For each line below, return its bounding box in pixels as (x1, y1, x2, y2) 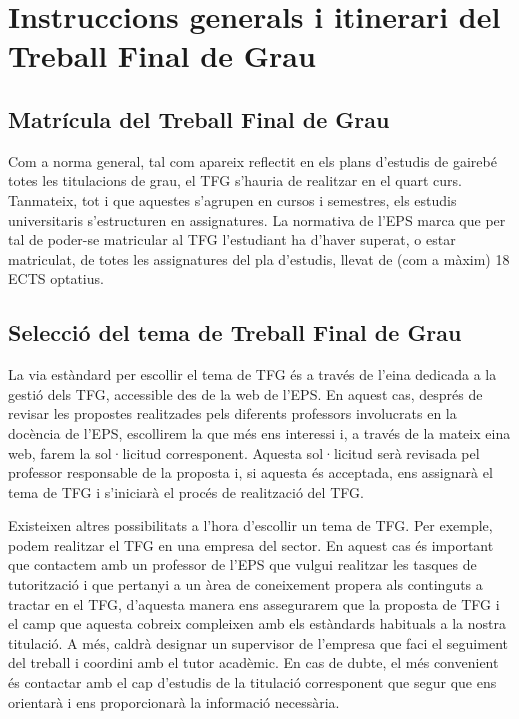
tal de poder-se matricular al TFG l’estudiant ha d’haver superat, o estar (8, 229, 456, 250)
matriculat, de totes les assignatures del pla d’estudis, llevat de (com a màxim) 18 (8, 248, 510, 269)
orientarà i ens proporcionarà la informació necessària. (8, 691, 340, 712)
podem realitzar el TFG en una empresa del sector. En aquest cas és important (8, 534, 494, 555)
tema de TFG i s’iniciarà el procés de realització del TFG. (8, 481, 364, 502)
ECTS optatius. (8, 268, 104, 289)
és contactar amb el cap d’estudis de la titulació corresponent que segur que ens (8, 672, 497, 693)
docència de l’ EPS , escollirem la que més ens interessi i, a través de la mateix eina (8, 422, 511, 443)
